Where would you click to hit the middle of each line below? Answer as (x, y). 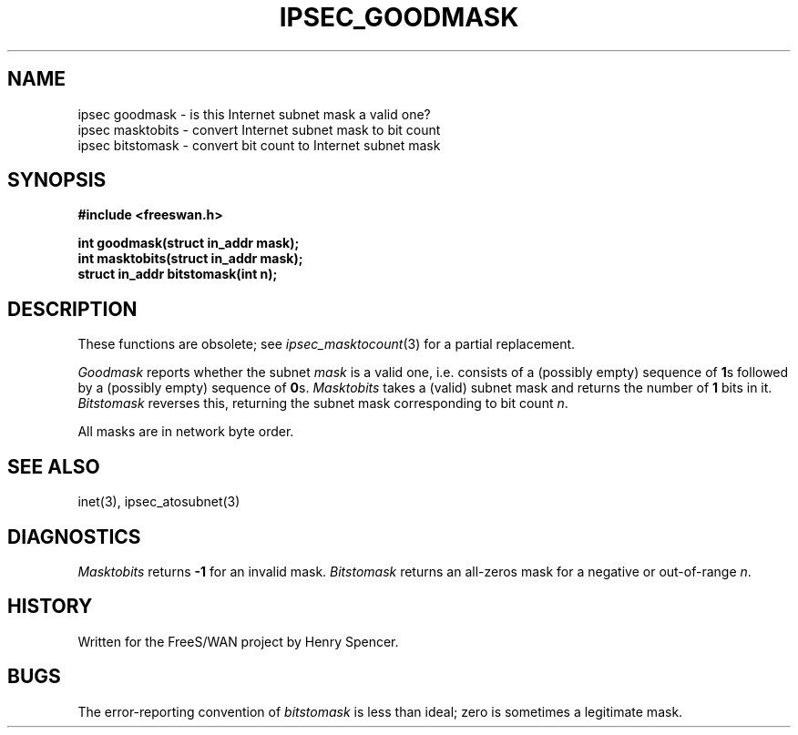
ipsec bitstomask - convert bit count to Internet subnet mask (259, 145)
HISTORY (50, 607)
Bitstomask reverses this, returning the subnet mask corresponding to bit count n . (323, 403)
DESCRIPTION (72, 309)
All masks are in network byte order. (186, 432)
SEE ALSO (54, 466)
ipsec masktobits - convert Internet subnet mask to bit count (259, 129)
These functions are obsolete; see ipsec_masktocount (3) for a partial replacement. (327, 344)
